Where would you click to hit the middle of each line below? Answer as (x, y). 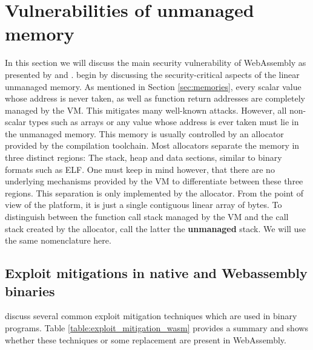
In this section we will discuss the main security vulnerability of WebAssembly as (156, 63)
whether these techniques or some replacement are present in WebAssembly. (146, 339)
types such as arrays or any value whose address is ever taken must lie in (164, 122)
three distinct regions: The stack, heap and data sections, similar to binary (143, 157)
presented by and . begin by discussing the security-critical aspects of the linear (152, 74)
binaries (30, 290)
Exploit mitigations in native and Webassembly (156, 273)
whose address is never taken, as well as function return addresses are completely (155, 98)
